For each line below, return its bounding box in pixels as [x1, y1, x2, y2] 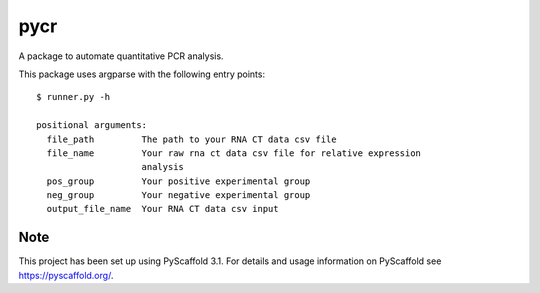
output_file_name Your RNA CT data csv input [46, 203, 279, 215]
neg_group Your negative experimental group [46, 190, 311, 201]
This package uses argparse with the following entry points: [18, 68, 265, 80]
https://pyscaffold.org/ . [18, 269, 114, 281]
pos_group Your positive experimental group [46, 175, 311, 187]
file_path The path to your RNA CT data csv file [46, 133, 337, 145]
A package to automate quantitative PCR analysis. [18, 50, 224, 62]
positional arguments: [36, 120, 148, 131]
